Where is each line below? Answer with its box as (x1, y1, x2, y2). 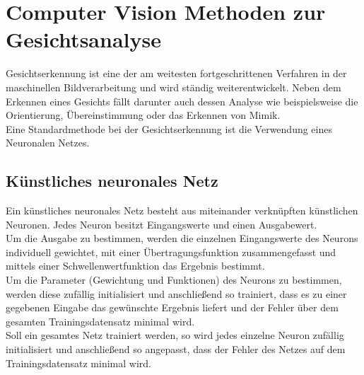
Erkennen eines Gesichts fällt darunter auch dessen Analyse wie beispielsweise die (6, 93, 358, 108)
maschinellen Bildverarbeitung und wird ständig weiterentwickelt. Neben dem (6, 79, 341, 94)
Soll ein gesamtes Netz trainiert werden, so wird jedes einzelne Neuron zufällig (6, 328, 344, 342)
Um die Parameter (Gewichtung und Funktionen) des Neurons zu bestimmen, (6, 272, 342, 287)
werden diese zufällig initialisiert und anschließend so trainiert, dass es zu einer (6, 286, 347, 301)
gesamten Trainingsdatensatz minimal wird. (6, 313, 195, 328)
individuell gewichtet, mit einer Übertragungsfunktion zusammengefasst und (6, 244, 336, 259)
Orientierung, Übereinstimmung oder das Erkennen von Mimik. (6, 108, 281, 122)
